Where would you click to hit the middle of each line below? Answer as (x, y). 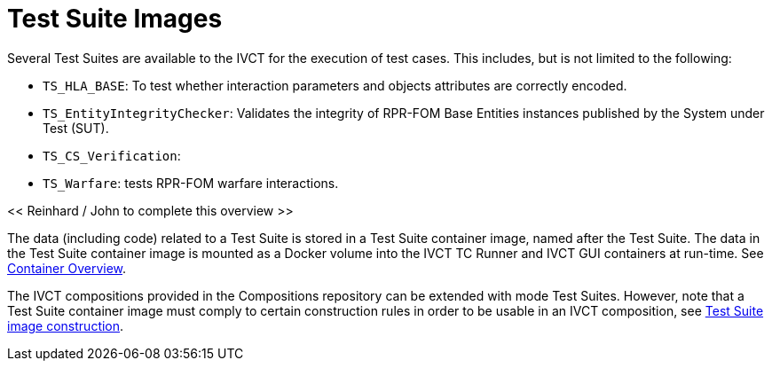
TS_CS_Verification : (112, 155)
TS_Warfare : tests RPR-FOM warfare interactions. (191, 183)
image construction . (66, 325)
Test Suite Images (115, 19)
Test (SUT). (76, 128)
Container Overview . (67, 268)
